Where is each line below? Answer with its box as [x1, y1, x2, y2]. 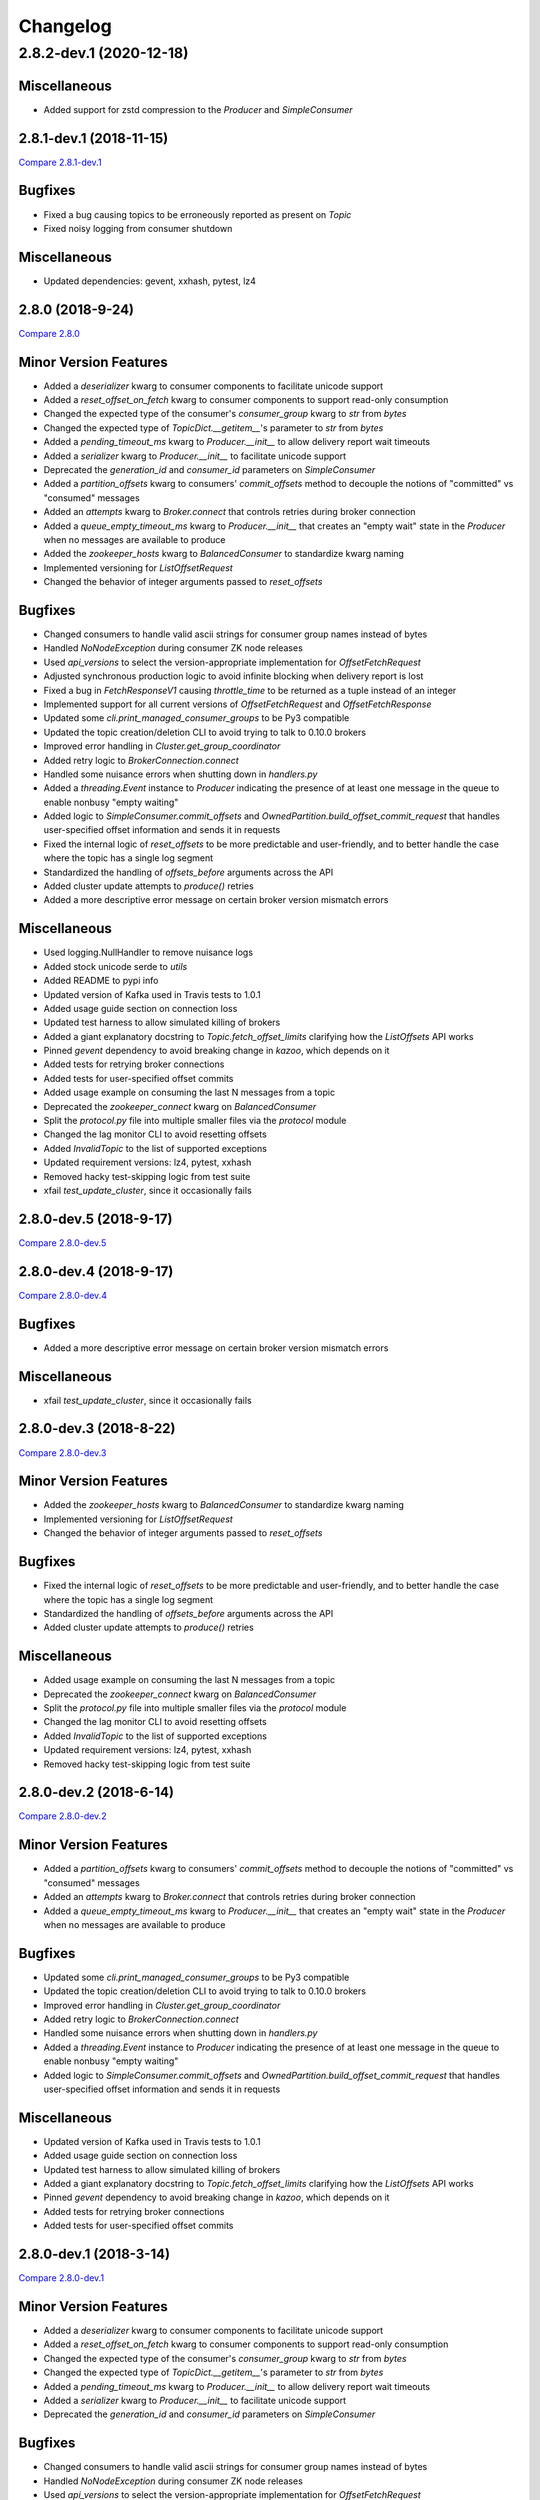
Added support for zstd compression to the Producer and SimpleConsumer [43, 103, 354, 115]
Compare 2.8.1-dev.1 [18, 156, 102, 168]
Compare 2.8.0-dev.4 [18, 1289, 107, 1301]
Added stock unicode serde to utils [43, 960, 188, 972]
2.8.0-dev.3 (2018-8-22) [18, 1420, 176, 1437]
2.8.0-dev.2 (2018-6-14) [18, 1784, 175, 1801]
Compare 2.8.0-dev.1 [18, 2272, 105, 2284]
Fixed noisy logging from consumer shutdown [43, 222, 233, 234]
